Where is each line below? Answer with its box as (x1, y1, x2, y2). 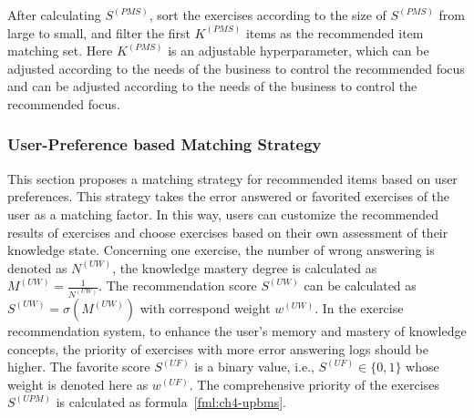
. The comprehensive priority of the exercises (189, 374, 439, 393)
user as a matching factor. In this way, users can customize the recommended (7, 204, 439, 223)
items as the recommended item (245, 23, 424, 42)
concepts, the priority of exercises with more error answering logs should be (7, 339, 428, 358)
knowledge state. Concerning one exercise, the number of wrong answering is (7, 240, 435, 260)
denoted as (7, 258, 67, 277)
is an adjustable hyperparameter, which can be (168, 41, 429, 60)
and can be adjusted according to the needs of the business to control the (7, 76, 417, 96)
